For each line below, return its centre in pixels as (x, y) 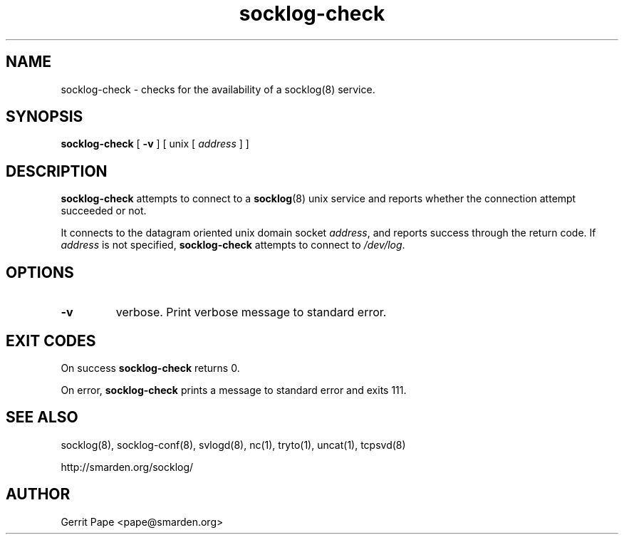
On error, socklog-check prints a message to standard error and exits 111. (234, 390)
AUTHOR (38, 494)
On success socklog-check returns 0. (150, 368)
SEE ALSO (42, 417)
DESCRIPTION (57, 171)
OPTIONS (40, 272)
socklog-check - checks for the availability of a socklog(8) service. (218, 89)
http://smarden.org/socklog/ (127, 467)
